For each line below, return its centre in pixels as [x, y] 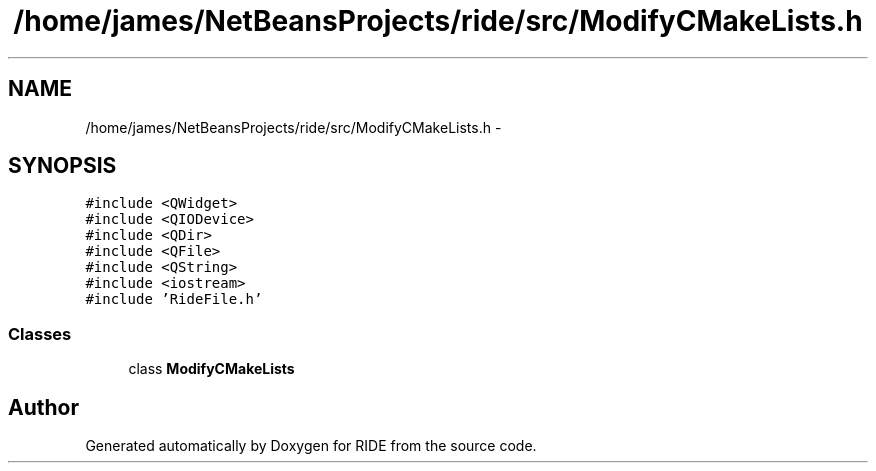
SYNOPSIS [62, 166]
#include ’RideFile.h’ [174, 299]
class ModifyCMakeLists [211, 369]
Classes [40, 333]
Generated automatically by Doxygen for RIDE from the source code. [311, 446]
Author [43, 407]
